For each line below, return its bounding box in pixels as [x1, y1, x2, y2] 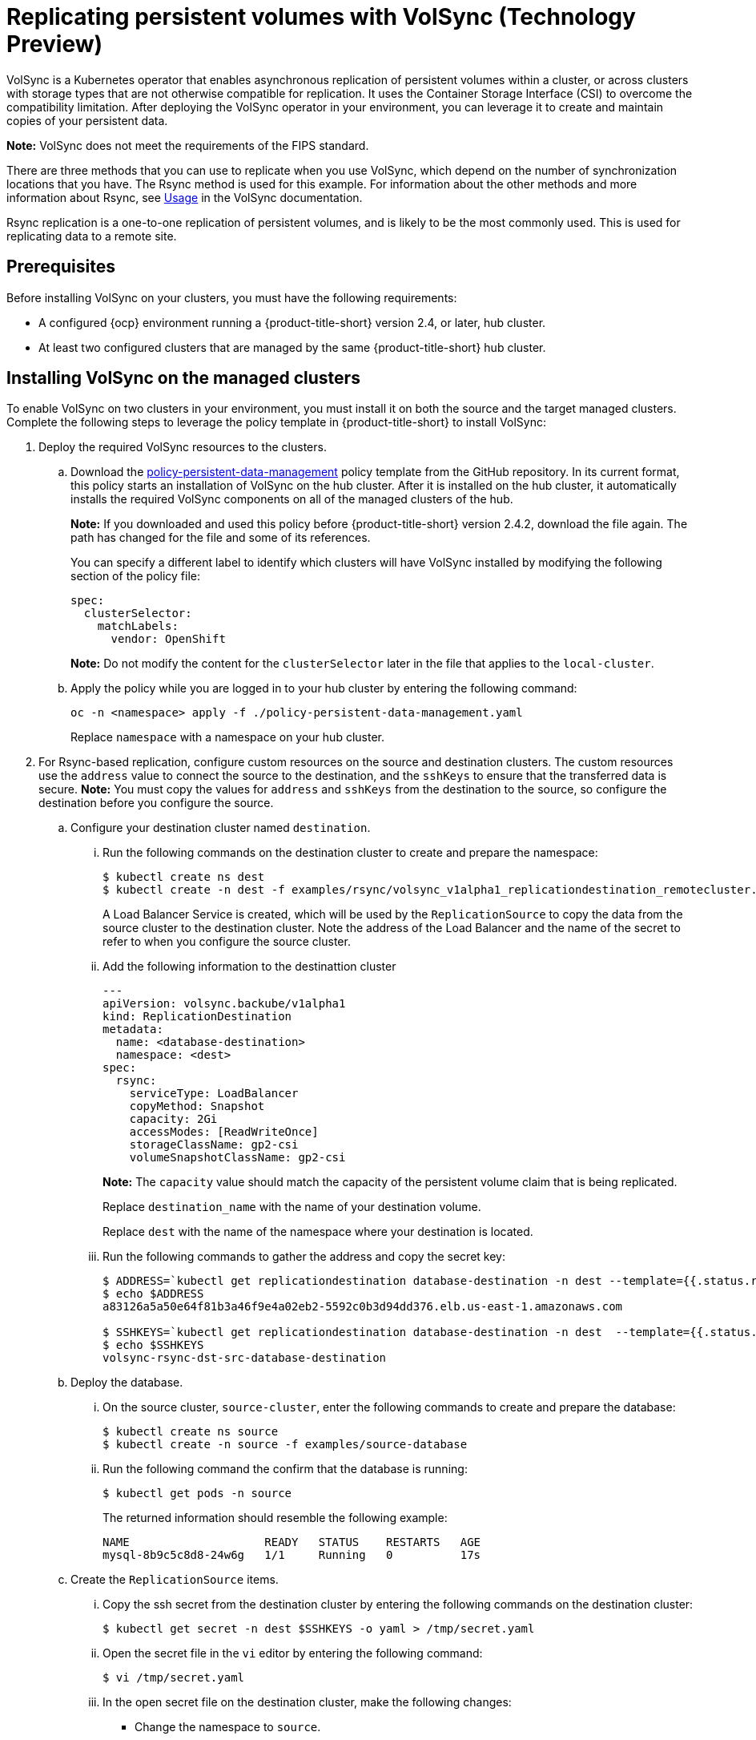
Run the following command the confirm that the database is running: [103, 1462, 468, 1476]
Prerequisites [6, 256, 115, 277]
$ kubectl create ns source [103, 1425, 279, 1439]
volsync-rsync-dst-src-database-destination [103, 1351, 387, 1365]
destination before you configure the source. [38, 796, 274, 810]
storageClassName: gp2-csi [129, 1138, 299, 1152]
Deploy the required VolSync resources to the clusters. [38, 440, 327, 454]
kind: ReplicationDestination [103, 1010, 292, 1023]
